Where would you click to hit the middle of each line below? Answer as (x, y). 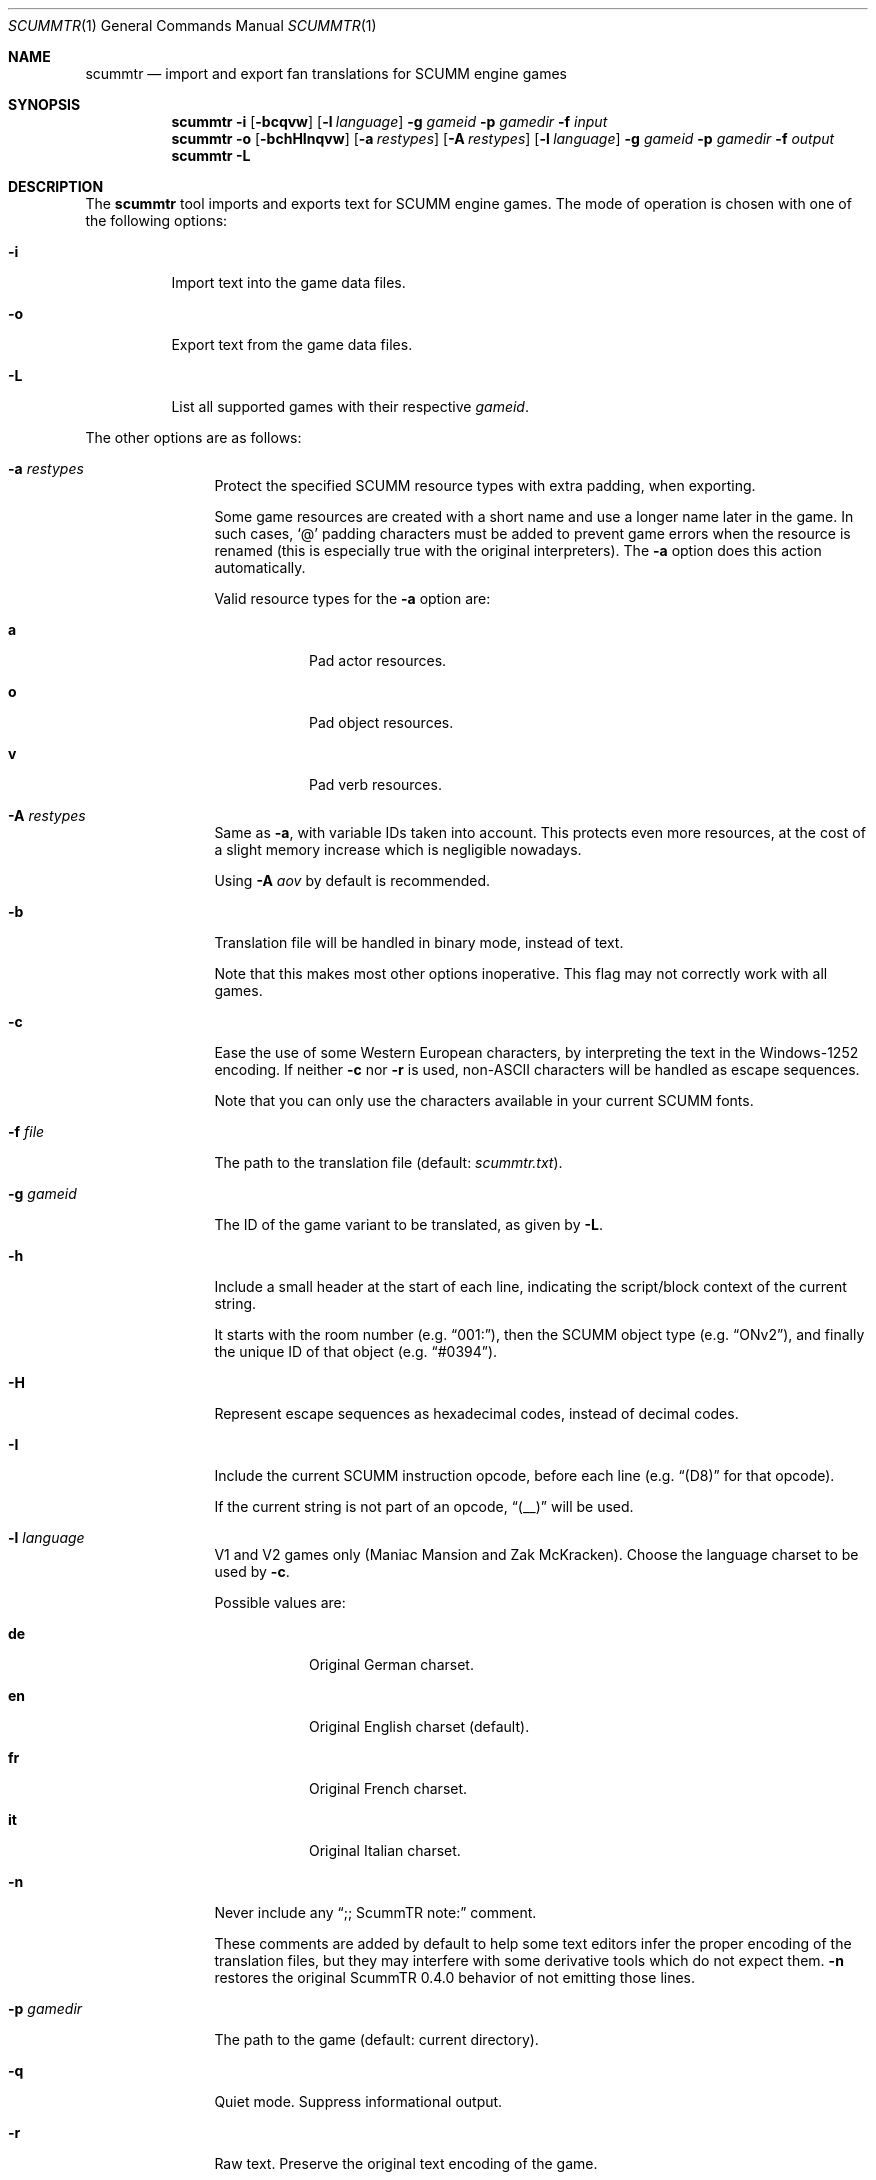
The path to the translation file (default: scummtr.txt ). (388, 1162)
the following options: (156, 220)
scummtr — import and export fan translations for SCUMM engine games (326, 73)
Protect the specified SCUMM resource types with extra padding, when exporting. (485, 485)
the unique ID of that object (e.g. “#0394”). (356, 1351)
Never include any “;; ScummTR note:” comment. (375, 1912)
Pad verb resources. (375, 784)
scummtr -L (211, 155)
